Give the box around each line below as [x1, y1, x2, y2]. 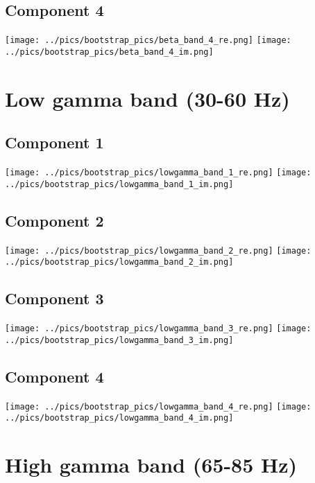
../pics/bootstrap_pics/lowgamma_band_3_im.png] [5, 335, 234, 345]
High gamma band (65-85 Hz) [5, 450, 298, 479]
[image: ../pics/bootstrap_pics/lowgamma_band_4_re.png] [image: [5, 401, 312, 412]
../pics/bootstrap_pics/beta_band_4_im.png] [5, 46, 214, 57]
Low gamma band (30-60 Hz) [5, 84, 290, 112]
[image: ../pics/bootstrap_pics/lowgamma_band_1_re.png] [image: [5, 168, 312, 178]
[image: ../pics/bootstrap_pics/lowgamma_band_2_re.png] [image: [5, 245, 312, 256]
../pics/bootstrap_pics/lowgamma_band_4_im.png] [5, 413, 234, 423]
